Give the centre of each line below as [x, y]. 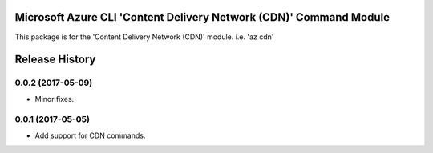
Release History [55, 60]
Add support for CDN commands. [90, 135]
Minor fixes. [55, 99]
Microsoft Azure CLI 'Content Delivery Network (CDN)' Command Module [202, 17]
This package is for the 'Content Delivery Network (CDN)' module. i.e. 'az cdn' [144, 37]
